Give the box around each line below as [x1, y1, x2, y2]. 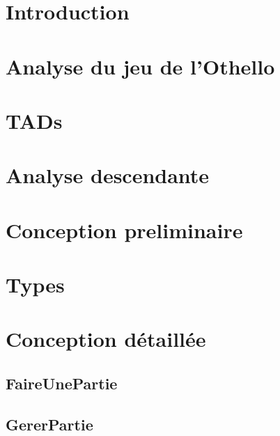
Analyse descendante [6, 161, 210, 189]
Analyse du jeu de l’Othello [6, 52, 275, 80]
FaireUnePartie [6, 373, 118, 394]
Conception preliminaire [6, 215, 243, 244]
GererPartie [6, 413, 93, 435]
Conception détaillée [6, 325, 206, 353]
